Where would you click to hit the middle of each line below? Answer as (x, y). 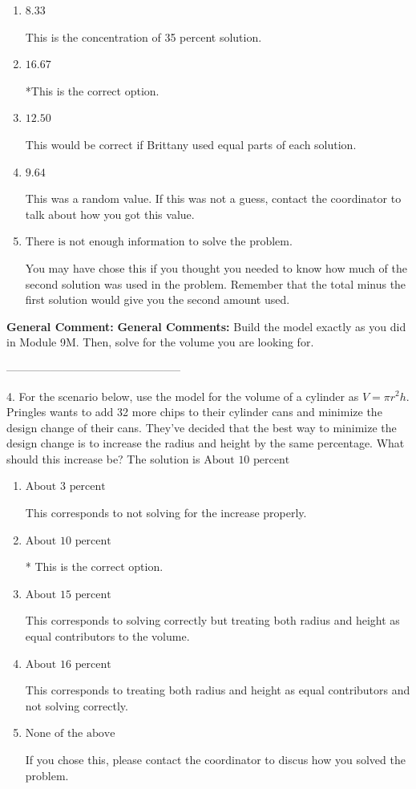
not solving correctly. (77, 705)
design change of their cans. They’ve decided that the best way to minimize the (202, 427)
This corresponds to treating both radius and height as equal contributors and (218, 690)
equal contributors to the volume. (107, 636)
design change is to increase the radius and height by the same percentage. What (206, 443)
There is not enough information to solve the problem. (159, 243)
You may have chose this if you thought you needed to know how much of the (216, 267)
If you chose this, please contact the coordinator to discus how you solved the (215, 759)
